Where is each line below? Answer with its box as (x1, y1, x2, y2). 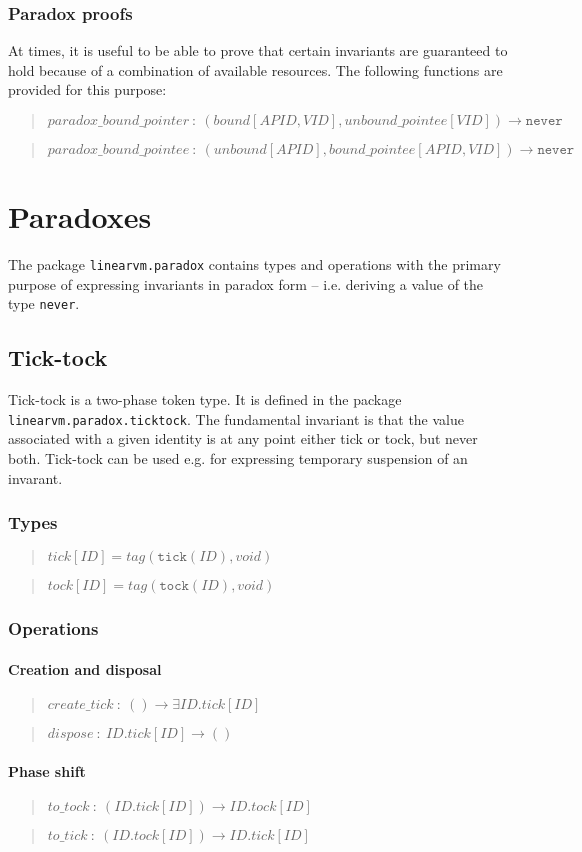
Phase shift (8, 760, 86, 781)
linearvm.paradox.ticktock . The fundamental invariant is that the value (8, 408, 465, 429)
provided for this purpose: (8, 79, 167, 100)
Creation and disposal (8, 658, 162, 679)
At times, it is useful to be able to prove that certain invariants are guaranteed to (8, 40, 508, 61)
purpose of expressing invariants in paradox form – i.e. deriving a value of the (8, 273, 484, 294)
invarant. (8, 467, 63, 488)
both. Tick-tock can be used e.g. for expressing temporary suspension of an (8, 448, 468, 469)
